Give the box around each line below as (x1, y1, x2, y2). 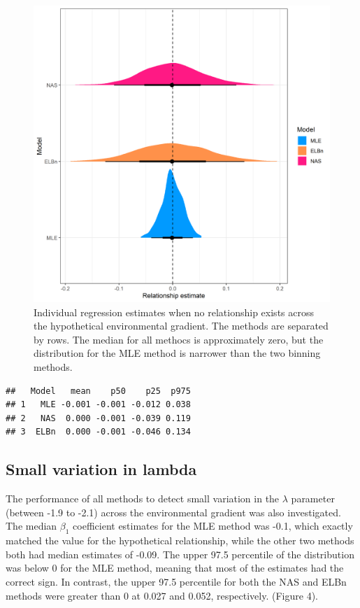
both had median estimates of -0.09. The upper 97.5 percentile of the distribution (6, 546, 354, 561)
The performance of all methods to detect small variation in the (6, 491, 280, 506)
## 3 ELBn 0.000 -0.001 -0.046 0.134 (6, 427, 191, 437)
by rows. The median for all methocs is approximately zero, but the (34, 332, 324, 346)
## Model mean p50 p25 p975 (6, 386, 191, 396)
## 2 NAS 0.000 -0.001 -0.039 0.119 (6, 413, 191, 423)
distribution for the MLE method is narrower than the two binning (34, 346, 321, 360)
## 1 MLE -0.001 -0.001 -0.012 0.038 (6, 400, 191, 410)
